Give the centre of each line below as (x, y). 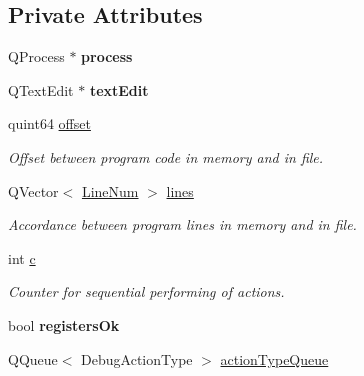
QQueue (33, 358)
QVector (33, 190)
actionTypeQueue (274, 358)
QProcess (36, 56)
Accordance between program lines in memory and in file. (182, 224)
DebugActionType (137, 358)
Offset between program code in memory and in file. (166, 156)
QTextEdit (41, 89)
